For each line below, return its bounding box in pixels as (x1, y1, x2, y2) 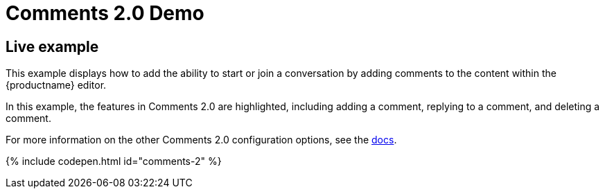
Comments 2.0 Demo (6, 1, 204, 25)
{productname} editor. (6, 79, 107, 91)
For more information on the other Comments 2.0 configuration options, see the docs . (6, 134, 397, 146)
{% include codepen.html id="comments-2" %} (6, 155, 222, 168)
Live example (6, 37, 99, 55)
